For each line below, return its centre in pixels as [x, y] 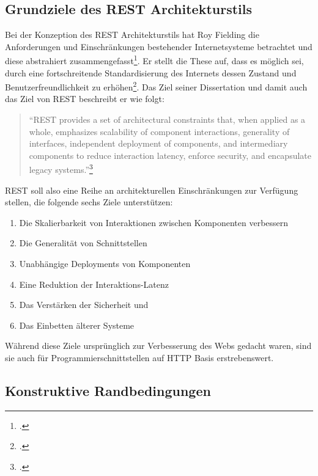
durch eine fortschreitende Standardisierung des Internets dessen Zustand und [151, 72]
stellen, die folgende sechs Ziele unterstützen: [89, 202]
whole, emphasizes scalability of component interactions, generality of [159, 131]
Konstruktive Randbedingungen [108, 391]
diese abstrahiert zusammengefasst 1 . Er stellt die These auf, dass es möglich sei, [154, 60]
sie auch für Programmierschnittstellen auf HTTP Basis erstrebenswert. [139, 358]
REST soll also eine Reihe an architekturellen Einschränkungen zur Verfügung [152, 190]
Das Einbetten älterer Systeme [77, 325]
